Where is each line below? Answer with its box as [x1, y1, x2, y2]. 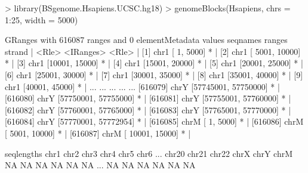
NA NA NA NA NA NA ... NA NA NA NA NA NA [5, 159, 196, 171]
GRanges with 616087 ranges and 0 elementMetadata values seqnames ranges [5, 33, 288, 46]
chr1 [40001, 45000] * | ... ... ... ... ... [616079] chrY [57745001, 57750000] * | [5, 80, 280, 92]
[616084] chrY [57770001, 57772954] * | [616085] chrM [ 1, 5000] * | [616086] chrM [5, 115, 304, 128]
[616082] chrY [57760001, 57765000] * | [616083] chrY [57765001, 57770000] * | [5, 103, 291, 116]
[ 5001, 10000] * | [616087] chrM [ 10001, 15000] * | [5, 126, 191, 139]
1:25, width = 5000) [5, 13, 78, 26]
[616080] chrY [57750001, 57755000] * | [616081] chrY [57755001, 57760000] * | [5, 92, 291, 104]
